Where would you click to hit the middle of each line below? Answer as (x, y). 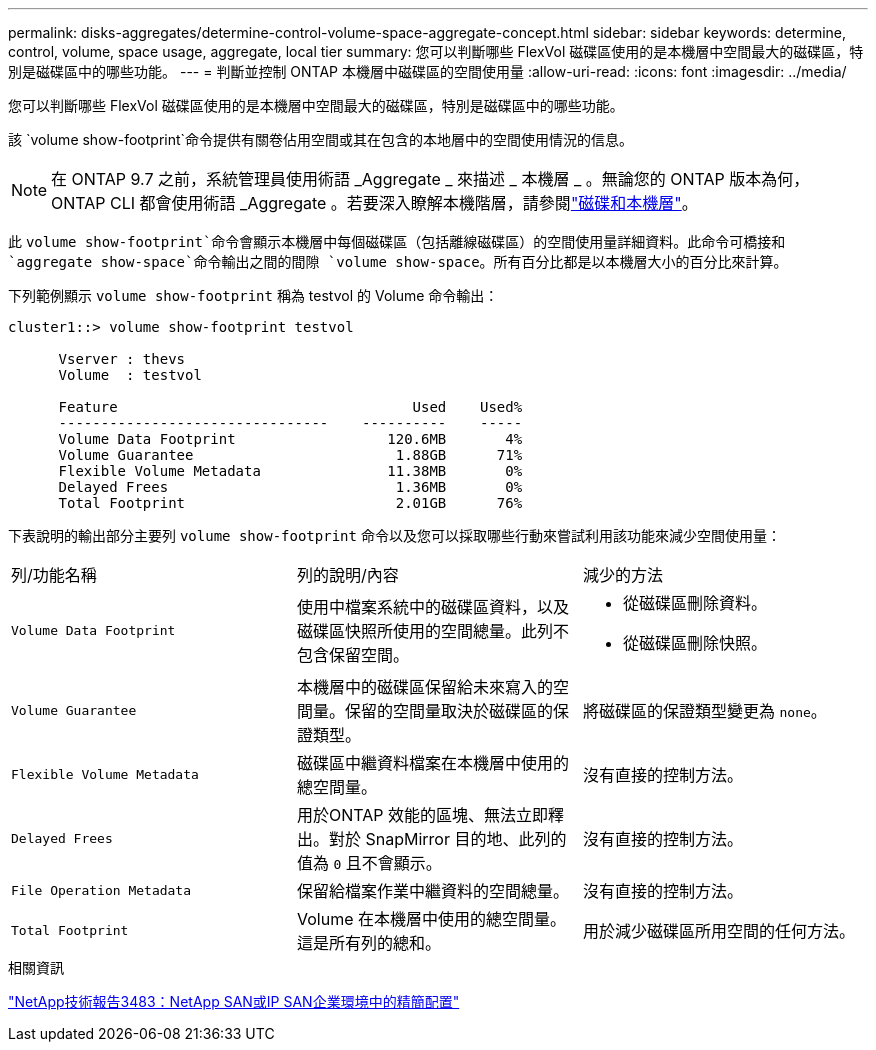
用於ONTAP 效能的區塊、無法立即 (422, 815)
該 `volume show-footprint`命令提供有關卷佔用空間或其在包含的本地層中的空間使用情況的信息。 (321, 139)
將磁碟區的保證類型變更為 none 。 (704, 711)
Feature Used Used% (290, 407)
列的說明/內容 (347, 575)
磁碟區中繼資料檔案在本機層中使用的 (432, 763)
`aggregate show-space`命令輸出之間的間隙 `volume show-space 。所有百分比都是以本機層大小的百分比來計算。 (398, 261)
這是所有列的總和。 (368, 943)
